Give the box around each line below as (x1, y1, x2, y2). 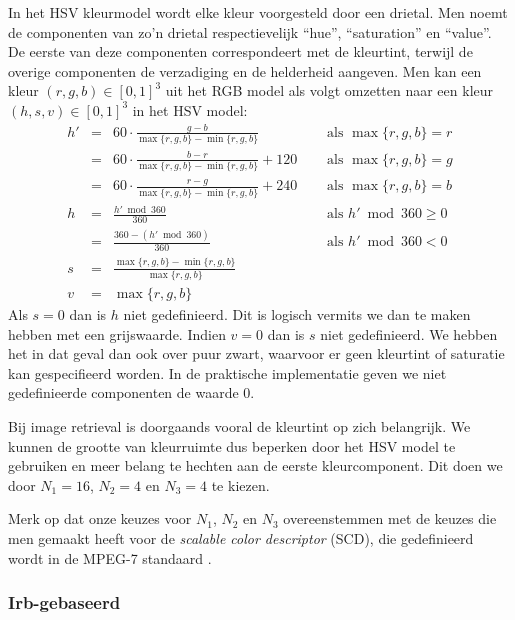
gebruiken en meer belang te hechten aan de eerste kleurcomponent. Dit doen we (8, 455, 503, 476)
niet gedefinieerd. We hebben (320, 323, 498, 344)
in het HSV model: (132, 99, 248, 120)
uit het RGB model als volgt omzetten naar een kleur (165, 80, 494, 101)
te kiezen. (211, 474, 270, 495)
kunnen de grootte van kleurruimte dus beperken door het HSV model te (8, 435, 456, 456)
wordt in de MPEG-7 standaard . (8, 547, 212, 568)
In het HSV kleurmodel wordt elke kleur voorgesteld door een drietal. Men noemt (8, 2, 508, 22)
